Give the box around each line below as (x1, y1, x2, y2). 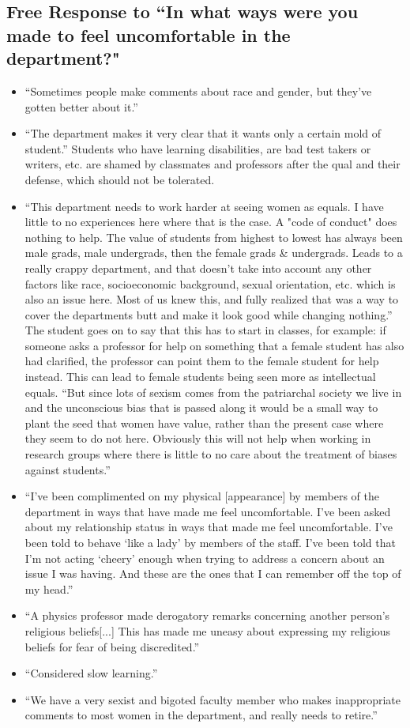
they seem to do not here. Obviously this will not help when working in (24, 430, 371, 447)
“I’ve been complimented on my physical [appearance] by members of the (24, 488, 379, 504)
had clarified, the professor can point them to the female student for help (24, 353, 379, 369)
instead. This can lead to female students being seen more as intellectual (24, 368, 376, 385)
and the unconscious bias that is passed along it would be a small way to (24, 399, 378, 416)
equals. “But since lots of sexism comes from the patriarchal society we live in (24, 383, 402, 400)
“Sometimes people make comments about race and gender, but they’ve (24, 82, 372, 99)
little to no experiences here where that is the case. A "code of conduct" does (24, 213, 397, 230)
